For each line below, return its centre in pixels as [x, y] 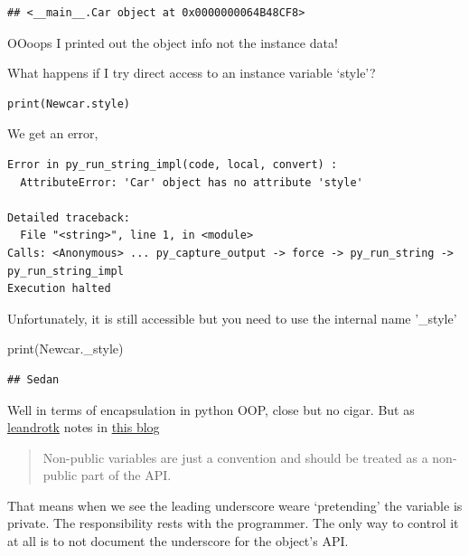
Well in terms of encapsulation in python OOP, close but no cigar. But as [211, 409]
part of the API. [126, 475]
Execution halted [59, 289]
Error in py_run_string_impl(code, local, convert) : [173, 164]
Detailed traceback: [69, 217]
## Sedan [33, 379]
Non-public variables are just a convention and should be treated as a [235, 457]
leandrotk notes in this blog [84, 427]
